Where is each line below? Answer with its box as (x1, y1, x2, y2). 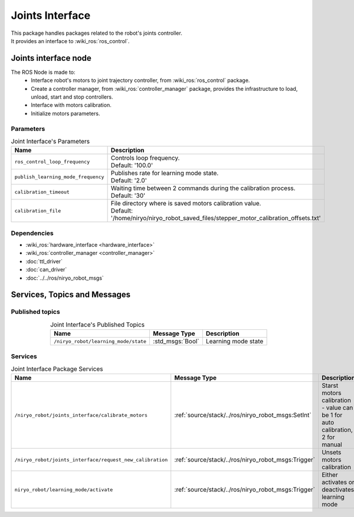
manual (322, 440, 342, 449)
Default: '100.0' (110, 161, 153, 169)
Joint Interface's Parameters (11, 138, 90, 146)
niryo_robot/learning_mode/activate (14, 486, 113, 493)
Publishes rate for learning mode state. (110, 169, 219, 177)
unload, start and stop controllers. (31, 93, 113, 100)
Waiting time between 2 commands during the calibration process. (110, 184, 296, 192)
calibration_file (14, 207, 61, 214)
